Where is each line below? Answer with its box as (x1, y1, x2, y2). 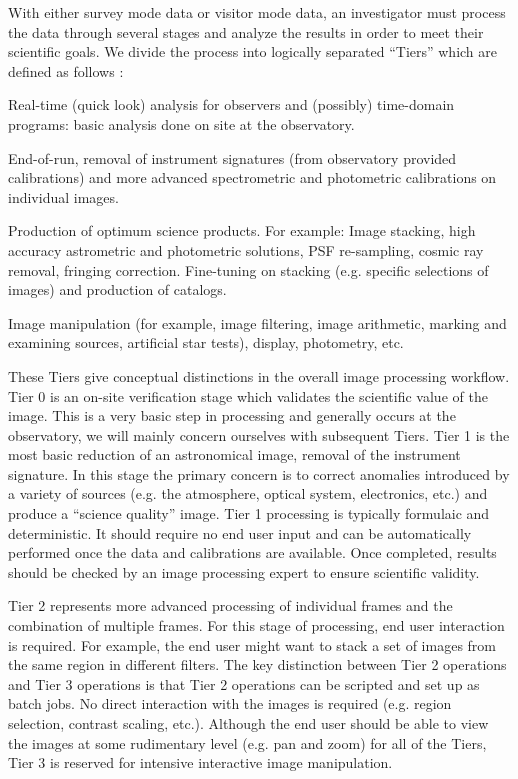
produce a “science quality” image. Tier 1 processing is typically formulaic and (8, 503, 490, 524)
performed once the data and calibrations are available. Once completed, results (8, 542, 497, 563)
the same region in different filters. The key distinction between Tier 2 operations (8, 654, 507, 675)
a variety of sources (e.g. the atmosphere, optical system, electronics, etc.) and (8, 483, 488, 504)
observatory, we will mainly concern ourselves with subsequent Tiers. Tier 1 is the (8, 424, 510, 445)
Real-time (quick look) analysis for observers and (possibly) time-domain (8, 94, 455, 115)
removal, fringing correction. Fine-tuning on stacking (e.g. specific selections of (8, 259, 489, 280)
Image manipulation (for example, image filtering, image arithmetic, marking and (8, 312, 507, 333)
